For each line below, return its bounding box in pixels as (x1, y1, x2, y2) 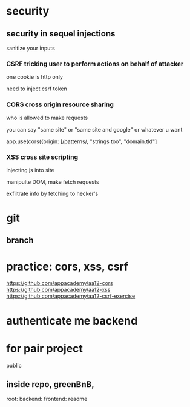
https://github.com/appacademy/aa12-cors (6, 280, 113, 287)
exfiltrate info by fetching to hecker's (6, 190, 99, 197)
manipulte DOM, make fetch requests (6, 178, 99, 186)
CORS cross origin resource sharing (6, 100, 114, 109)
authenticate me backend (6, 314, 138, 328)
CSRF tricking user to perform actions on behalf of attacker (6, 59, 184, 68)
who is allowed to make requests (6, 114, 88, 121)
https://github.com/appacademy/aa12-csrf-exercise (6, 292, 136, 300)
